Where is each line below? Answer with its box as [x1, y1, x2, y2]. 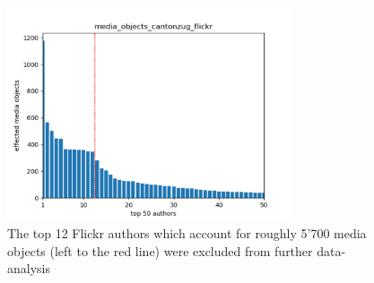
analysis [7, 259, 50, 278]
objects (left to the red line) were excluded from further [7, 241, 313, 260]
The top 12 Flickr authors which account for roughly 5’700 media [7, 224, 367, 243]
